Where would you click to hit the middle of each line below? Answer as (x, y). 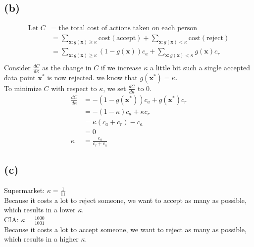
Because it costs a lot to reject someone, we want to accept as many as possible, (125, 200)
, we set (115, 88)
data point (20, 77)
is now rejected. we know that (92, 77)
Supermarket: (25, 190)
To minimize (23, 88)
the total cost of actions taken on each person (128, 28)
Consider (17, 68)
